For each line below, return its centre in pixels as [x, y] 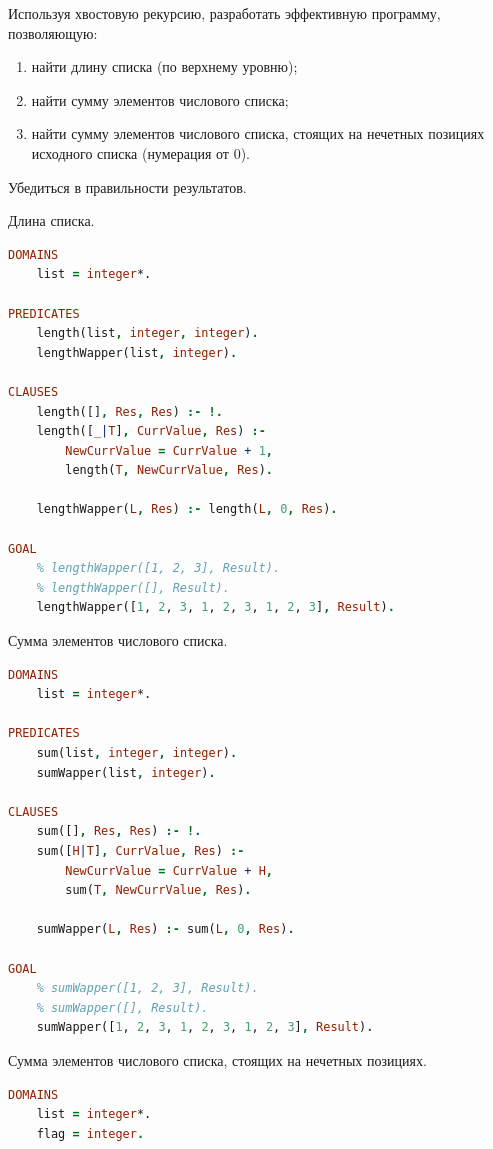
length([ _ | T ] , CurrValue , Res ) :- [151, 431]
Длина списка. [51, 220]
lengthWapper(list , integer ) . [137, 352]
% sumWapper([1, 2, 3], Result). [147, 988]
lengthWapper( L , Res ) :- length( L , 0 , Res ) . [187, 509]
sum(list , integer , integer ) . [137, 753]
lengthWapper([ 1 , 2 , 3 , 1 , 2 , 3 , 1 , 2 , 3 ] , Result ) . [215, 607]
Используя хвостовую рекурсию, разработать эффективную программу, [224, 13]
